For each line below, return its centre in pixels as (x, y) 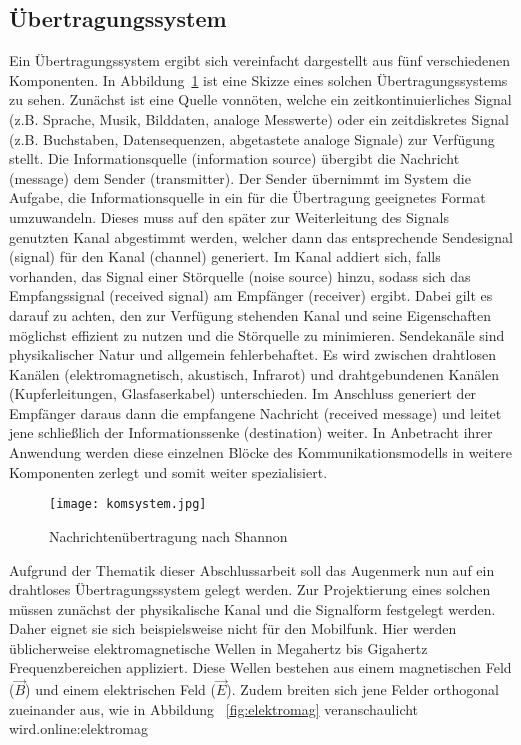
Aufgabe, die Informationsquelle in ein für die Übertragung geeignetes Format (247, 197)
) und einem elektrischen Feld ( (120, 689)
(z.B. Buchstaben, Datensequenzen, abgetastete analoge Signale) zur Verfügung (252, 138)
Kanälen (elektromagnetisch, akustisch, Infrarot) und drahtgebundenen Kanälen (254, 373)
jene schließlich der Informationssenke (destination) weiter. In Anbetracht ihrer (251, 432)
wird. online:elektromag (78, 728)
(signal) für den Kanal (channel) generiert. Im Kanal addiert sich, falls (225, 256)
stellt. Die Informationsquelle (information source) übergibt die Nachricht (234, 158)
